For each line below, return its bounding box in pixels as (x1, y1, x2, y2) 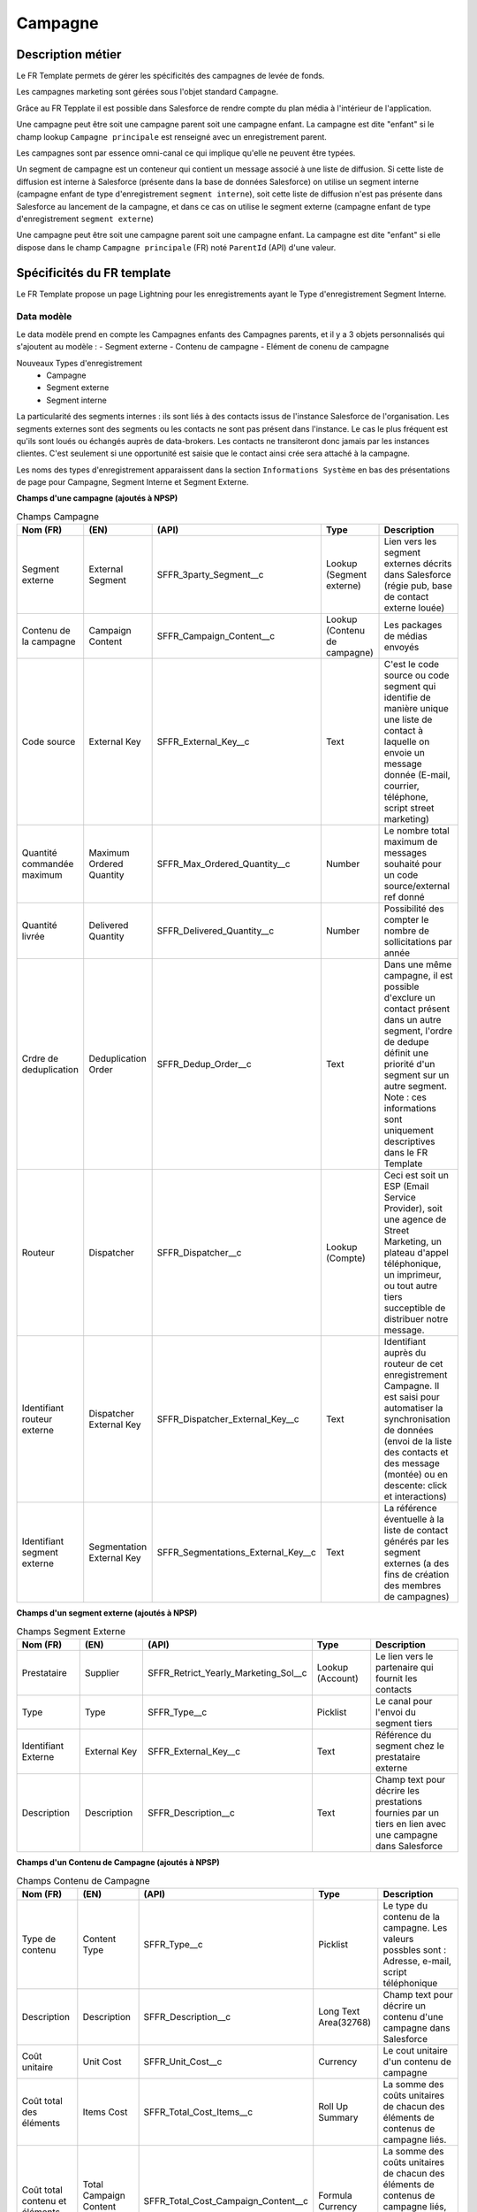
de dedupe (383, 1036, 429, 1048)
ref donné (383, 891, 425, 903)
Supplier (84, 1667, 120, 1679)
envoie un (383, 747, 426, 759)
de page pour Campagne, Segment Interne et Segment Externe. (16, 477, 249, 488)
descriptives (383, 1135, 435, 1148)
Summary (318, 2111, 359, 2124)
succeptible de (383, 1302, 446, 1314)
